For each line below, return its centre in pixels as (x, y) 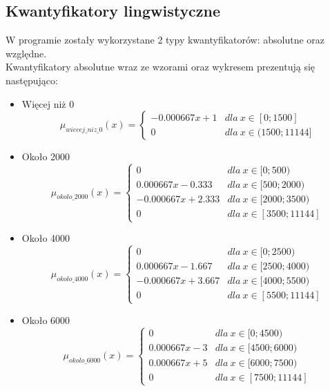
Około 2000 (46, 156)
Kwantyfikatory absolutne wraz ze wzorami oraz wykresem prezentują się (161, 67)
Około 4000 (46, 238)
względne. (26, 53)
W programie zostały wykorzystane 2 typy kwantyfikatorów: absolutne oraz (165, 40)
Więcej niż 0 (48, 103)
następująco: (32, 80)
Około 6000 (46, 320)
